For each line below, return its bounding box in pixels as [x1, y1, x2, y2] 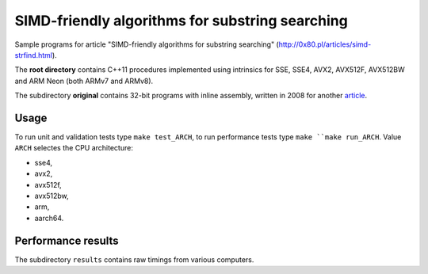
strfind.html [14, 50, 53, 59]
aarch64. [34, 213, 64, 223]
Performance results [14, 234, 119, 247]
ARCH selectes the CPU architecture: [14, 143, 134, 153]
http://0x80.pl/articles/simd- [278, 40, 372, 49]
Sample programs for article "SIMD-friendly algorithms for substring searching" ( [14, 40, 279, 49]
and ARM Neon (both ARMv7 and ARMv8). [14, 76, 154, 86]
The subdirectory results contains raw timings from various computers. [14, 254, 254, 264]
